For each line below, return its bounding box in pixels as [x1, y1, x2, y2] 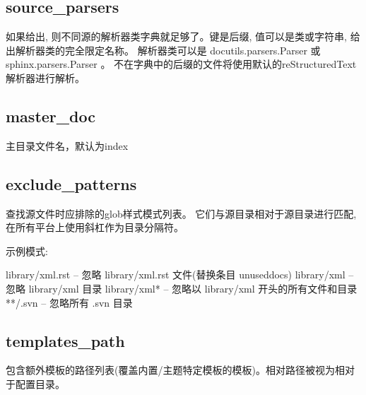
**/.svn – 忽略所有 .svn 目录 [6, 295, 133, 309]
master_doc [6, 105, 95, 126]
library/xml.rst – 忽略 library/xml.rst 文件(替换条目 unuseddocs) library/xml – [6, 267, 354, 282]
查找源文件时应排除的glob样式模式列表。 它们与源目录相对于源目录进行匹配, [6, 206, 357, 220]
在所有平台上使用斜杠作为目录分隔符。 [6, 220, 184, 235]
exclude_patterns [6, 172, 137, 194]
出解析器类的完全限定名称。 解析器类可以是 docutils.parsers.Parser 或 [6, 42, 321, 57]
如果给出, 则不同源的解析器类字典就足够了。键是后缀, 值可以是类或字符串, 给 [6, 29, 360, 44]
